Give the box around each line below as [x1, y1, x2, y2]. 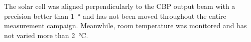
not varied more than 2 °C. [4, 30, 88, 40]
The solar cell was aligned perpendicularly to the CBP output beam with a [4, 1, 235, 11]
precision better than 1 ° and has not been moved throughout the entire [4, 10, 226, 21]
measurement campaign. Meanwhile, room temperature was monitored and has [4, 20, 247, 31]
